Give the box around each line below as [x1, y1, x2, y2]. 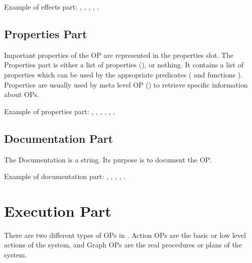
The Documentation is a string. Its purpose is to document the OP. [4, 154, 212, 164]
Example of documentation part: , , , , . [4, 171, 126, 182]
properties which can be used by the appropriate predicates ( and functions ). [4, 69, 242, 79]
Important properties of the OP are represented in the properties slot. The [4, 49, 233, 60]
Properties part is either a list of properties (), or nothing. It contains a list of [4, 59, 243, 70]
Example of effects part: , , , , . [4, 2, 99, 12]
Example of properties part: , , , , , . [4, 106, 115, 116]
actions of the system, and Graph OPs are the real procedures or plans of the [4, 239, 242, 250]
